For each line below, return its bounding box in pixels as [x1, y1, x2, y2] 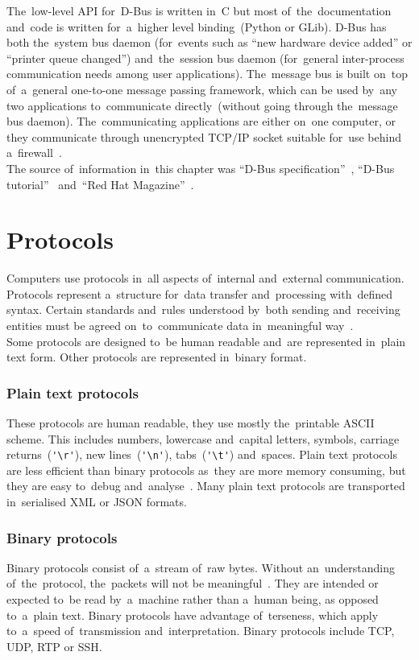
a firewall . [6, 144, 62, 161]
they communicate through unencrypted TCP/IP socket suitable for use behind [6, 128, 401, 145]
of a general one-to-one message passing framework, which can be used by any [6, 80, 398, 97]
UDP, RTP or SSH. [6, 637, 102, 654]
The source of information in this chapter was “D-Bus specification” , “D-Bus [6, 159, 395, 176]
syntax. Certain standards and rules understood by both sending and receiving [6, 301, 400, 318]
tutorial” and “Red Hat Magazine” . [6, 175, 194, 192]
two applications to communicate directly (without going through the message [6, 97, 398, 113]
